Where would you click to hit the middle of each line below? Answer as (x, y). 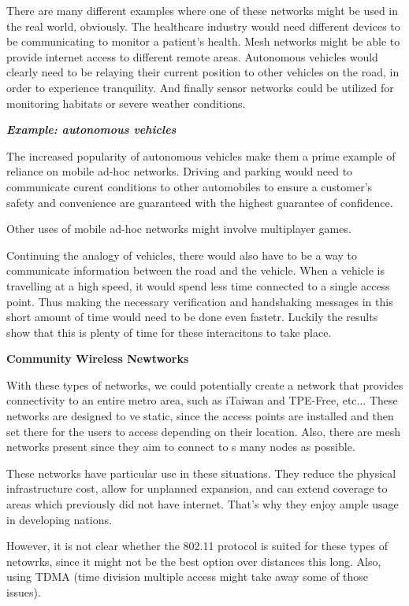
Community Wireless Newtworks (98, 358)
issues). (24, 592)
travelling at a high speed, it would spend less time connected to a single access (198, 285)
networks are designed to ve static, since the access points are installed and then (200, 416)
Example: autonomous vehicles (91, 129)
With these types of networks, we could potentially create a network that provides (205, 384)
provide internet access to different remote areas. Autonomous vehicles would (192, 56)
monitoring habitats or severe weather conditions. (126, 103)
